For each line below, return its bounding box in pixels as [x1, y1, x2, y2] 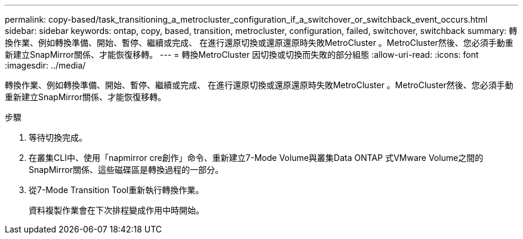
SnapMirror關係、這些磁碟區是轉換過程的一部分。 [29, 164, 223, 175]
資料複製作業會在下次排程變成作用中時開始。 [29, 205, 204, 215]
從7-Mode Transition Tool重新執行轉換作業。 [29, 185, 204, 195]
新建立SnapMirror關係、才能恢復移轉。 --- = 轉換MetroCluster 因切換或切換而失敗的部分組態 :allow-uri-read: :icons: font [5, 49, 479, 60]
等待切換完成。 [29, 132, 87, 142]
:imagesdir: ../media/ [5, 60, 86, 70]
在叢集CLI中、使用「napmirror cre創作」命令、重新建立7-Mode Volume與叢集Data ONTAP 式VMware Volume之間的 [29, 153, 484, 163]
